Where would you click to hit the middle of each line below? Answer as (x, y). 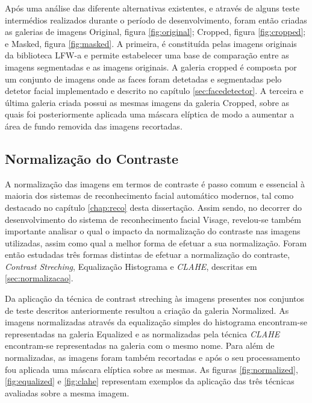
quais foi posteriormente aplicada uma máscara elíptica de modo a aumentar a (150, 114)
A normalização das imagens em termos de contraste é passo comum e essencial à (155, 183)
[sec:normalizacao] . (39, 278)
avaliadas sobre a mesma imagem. (67, 392)
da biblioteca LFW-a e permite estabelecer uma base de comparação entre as (147, 55)
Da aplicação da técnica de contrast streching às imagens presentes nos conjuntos (155, 298)
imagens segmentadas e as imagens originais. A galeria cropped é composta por (151, 67)
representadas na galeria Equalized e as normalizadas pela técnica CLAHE (142, 333)
